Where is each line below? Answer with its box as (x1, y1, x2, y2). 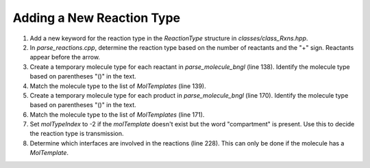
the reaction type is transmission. (29, 130, 124, 138)
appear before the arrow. (29, 53, 101, 61)
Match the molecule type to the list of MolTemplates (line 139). (29, 82, 206, 90)
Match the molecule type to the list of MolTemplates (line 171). (29, 110, 205, 119)
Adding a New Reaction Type (12, 10, 181, 25)
